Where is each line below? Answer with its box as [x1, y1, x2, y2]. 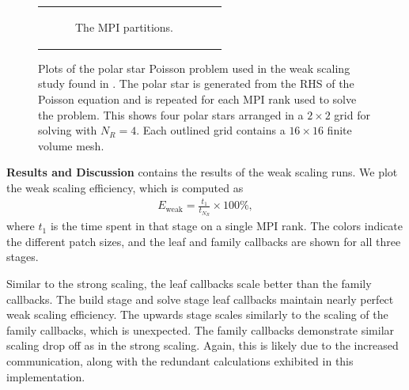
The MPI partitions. [75, 18, 173, 35]
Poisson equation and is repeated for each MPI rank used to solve [38, 91, 357, 108]
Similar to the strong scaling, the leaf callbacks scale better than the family [6, 275, 372, 292]
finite [327, 122, 352, 138]
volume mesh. [38, 137, 104, 153]
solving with [38, 122, 97, 138]
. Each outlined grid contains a [136, 122, 286, 138]
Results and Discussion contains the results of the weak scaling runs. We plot [6, 164, 398, 180]
